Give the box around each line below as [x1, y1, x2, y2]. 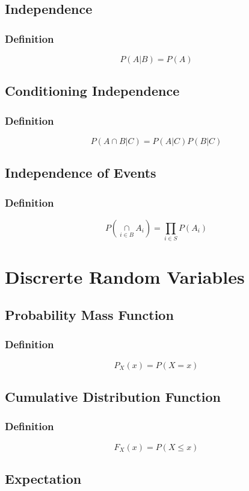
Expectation [5, 469, 82, 488]
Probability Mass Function [5, 305, 174, 324]
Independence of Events [5, 163, 156, 182]
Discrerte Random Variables [5, 264, 245, 289]
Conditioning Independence [5, 81, 180, 100]
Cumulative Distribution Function [5, 387, 221, 406]
